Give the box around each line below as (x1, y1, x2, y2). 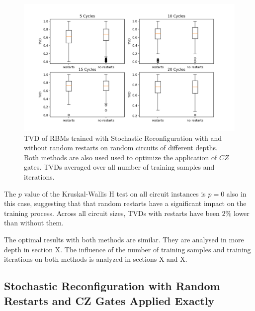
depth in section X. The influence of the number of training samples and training (4, 244, 251, 254)
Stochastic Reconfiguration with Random (4, 278, 220, 294)
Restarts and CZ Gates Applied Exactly (4, 293, 215, 308)
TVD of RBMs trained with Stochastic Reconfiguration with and (24, 132, 222, 143)
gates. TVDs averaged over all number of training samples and (24, 162, 215, 172)
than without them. (4, 217, 64, 228)
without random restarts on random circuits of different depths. (24, 142, 218, 153)
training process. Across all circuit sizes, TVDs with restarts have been (4, 207, 220, 218)
